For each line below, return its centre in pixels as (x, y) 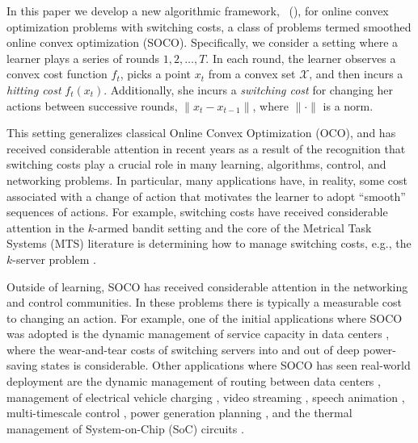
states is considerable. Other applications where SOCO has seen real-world (226, 365)
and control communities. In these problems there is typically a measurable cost (205, 302)
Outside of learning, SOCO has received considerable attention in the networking (207, 286)
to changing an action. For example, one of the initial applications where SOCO (205, 318)
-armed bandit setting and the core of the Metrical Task (233, 227)
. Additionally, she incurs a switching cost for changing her (249, 89)
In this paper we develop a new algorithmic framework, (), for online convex (198, 10)
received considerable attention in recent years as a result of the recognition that (206, 148)
